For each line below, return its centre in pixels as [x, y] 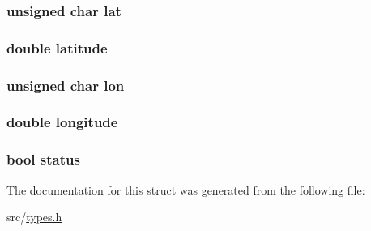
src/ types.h [34, 217]
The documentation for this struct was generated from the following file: [186, 189]
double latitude [57, 47]
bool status [43, 159]
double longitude [62, 122]
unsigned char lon [66, 85]
